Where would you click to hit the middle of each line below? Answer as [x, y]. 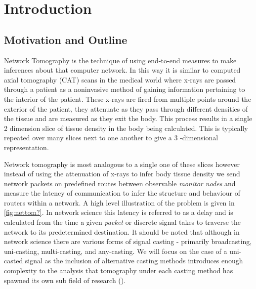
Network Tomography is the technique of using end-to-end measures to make [120, 60]
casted [14, 261]
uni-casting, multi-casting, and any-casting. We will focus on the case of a [116, 251]
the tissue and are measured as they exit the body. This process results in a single [128, 118]
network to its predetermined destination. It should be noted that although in [122, 231]
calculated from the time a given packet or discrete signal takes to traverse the [122, 222]
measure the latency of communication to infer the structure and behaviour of [122, 193]
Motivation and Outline [66, 39]
